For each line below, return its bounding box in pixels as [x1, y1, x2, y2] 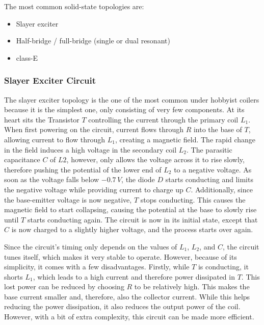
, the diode [121, 174, 155, 185]
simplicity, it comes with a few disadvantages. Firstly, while [4, 261, 190, 272]
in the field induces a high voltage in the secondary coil [4, 144, 177, 155]
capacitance [4, 154, 40, 165]
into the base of [193, 124, 242, 135]
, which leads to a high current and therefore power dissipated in [33, 271, 235, 282]
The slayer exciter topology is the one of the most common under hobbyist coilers [4, 94, 259, 105]
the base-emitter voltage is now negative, [4, 194, 132, 205]
